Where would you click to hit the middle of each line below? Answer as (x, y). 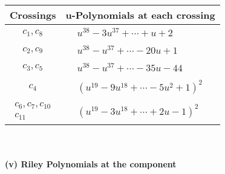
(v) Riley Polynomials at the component (91, 163)
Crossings (33, 15)
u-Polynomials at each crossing (140, 15)
